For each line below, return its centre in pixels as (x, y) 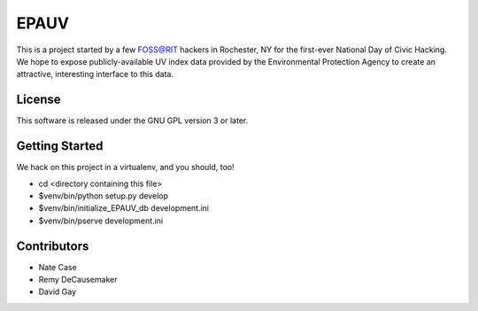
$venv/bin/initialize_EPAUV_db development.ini (124, 208)
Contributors (53, 246)
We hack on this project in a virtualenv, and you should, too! (125, 167)
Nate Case (58, 267)
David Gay (58, 292)
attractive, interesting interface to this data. (95, 74)
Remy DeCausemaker (78, 280)
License (39, 100)
